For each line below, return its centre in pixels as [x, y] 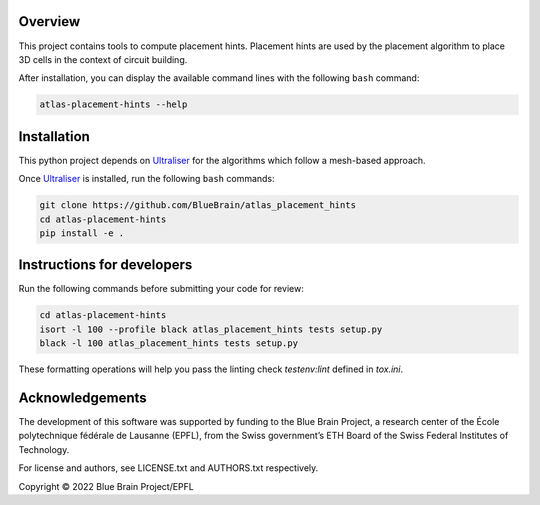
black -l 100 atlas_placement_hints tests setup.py [169, 343]
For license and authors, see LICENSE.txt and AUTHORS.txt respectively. [168, 468]
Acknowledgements [82, 398]
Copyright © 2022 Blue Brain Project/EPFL [106, 486]
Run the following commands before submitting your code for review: [161, 289]
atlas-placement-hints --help [113, 104]
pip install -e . [82, 233]
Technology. [44, 449]
